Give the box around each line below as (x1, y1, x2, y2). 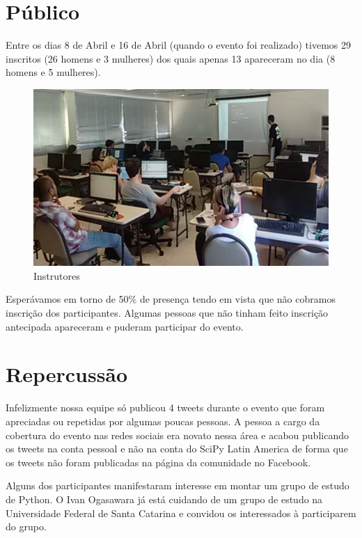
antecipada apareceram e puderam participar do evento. (6, 319, 244, 333)
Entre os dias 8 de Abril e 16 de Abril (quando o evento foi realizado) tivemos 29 (6, 38, 352, 52)
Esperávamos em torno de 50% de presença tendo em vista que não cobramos (6, 292, 336, 306)
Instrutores (33, 268, 80, 283)
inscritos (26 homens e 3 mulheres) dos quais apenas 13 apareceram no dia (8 (6, 51, 336, 65)
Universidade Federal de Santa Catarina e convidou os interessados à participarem (6, 505, 356, 520)
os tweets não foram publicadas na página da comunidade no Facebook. (6, 454, 310, 469)
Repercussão (6, 360, 128, 388)
